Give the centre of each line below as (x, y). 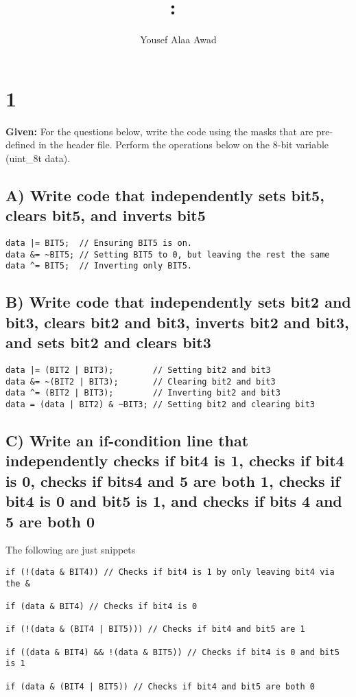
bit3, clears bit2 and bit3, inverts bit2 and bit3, (177, 322)
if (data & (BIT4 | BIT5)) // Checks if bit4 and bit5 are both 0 (161, 686)
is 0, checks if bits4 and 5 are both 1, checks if (173, 480)
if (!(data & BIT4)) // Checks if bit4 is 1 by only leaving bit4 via (170, 572)
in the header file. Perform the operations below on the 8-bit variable (184, 145)
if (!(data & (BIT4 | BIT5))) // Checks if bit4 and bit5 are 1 (155, 629)
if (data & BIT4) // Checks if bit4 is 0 (102, 606)
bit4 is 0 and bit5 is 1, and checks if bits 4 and (174, 501)
